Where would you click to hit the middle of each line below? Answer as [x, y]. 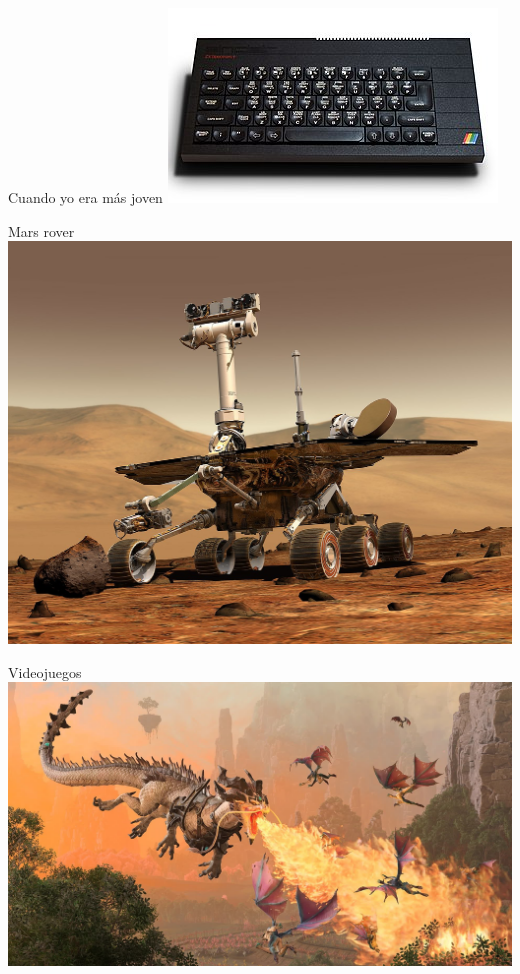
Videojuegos [45, 671]
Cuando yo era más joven [85, 197]
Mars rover [41, 230]
